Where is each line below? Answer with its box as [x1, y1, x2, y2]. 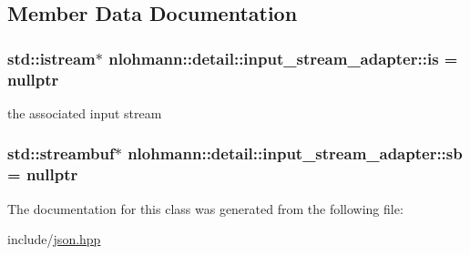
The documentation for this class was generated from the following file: [7, 199, 404, 218]
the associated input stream [7, 103, 162, 122]
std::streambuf [7, 142, 115, 165]
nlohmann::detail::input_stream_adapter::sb [128, 142, 463, 165]
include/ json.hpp [7, 229, 101, 249]
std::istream [7, 46, 96, 69]
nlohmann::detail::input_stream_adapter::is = [108, 46, 458, 69]
